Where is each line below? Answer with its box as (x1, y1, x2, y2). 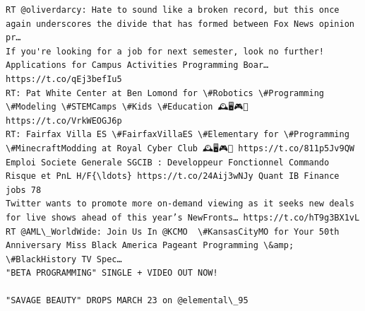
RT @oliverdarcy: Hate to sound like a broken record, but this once (6, 5, 340, 15)
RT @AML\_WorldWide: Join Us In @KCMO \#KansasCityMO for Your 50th (6, 226, 340, 237)
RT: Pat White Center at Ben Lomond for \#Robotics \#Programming (6, 88, 325, 98)
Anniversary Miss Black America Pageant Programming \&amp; (6, 240, 294, 251)
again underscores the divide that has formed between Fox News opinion (6, 18, 354, 29)
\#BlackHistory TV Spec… (6, 254, 122, 264)
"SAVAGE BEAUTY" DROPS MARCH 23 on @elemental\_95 (6, 295, 249, 306)
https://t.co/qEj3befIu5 (6, 74, 122, 84)
